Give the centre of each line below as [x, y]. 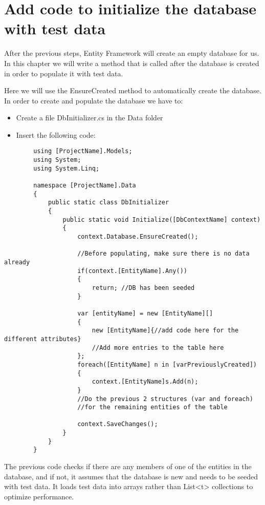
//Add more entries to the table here [158, 348]
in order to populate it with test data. [64, 73]
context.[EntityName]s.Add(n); [145, 382]
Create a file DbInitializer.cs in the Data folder [90, 118]
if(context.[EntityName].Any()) [132, 271]
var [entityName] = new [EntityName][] [145, 313]
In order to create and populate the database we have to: [94, 100]
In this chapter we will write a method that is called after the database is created [132, 63]
